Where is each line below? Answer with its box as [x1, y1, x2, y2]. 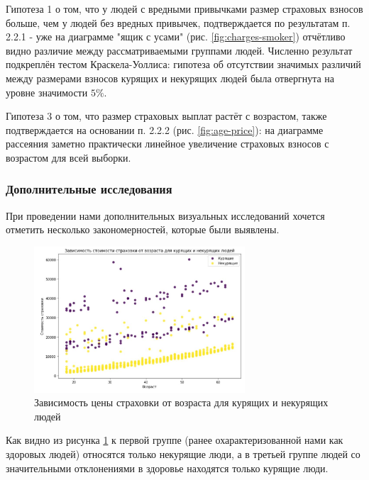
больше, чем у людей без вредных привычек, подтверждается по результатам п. [6, 15, 351, 30]
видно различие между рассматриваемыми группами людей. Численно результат [6, 43, 353, 57]
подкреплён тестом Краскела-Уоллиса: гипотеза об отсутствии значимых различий [6, 57, 361, 72]
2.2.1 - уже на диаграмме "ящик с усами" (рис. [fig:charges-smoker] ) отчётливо [6, 29, 346, 44]
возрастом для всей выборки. [6, 150, 131, 164]
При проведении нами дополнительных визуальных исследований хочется [6, 208, 325, 223]
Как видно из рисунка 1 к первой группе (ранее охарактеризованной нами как [6, 432, 343, 447]
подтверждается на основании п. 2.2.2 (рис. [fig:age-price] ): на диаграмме [6, 122, 324, 137]
